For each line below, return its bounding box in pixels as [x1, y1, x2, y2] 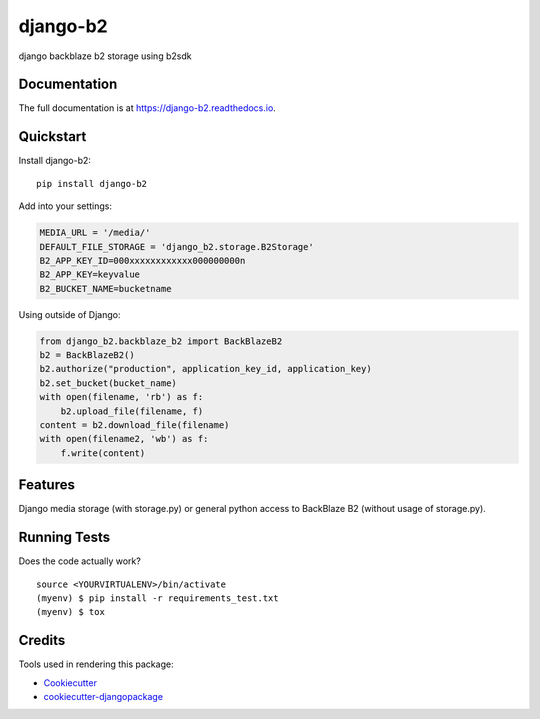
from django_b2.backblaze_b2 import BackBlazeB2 [39, 335, 283, 347]
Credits [18, 632, 66, 649]
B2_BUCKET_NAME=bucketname [39, 283, 172, 294]
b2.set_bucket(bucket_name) [39, 377, 177, 389]
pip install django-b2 [36, 178, 148, 189]
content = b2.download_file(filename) [39, 420, 230, 430]
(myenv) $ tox [36, 606, 105, 618]
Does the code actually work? [18, 555, 142, 567]
